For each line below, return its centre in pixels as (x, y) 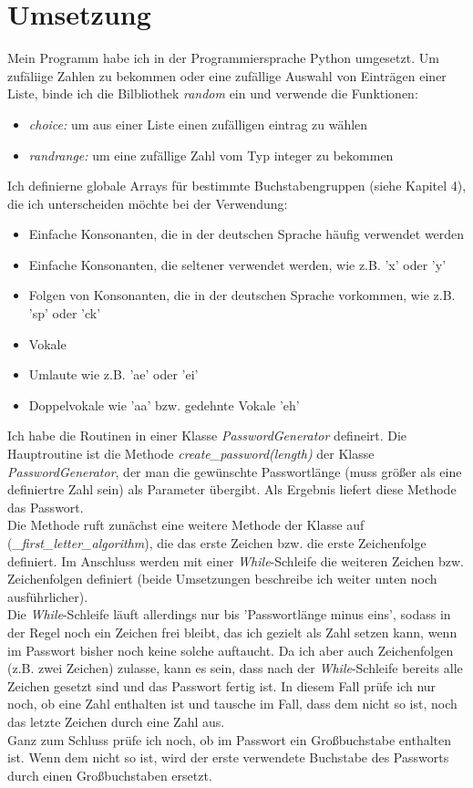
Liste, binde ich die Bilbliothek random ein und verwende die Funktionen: (213, 93)
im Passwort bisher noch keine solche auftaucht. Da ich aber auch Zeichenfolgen (231, 650)
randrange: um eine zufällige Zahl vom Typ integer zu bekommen (211, 155)
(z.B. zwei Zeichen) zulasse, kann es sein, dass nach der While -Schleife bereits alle (235, 668)
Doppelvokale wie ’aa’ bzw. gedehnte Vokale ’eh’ (164, 404)
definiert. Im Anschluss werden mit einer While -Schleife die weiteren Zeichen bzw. (236, 560)
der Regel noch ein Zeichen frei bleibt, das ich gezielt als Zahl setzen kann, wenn (232, 632)
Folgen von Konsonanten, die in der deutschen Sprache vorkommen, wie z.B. (242, 295)
